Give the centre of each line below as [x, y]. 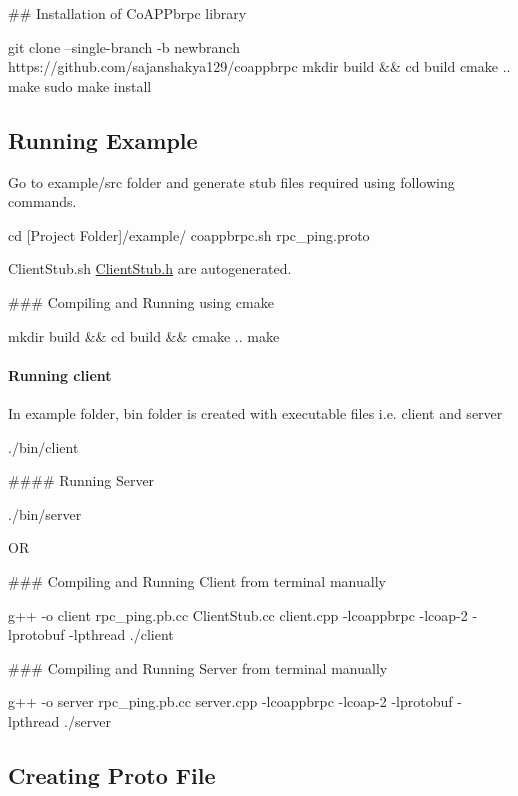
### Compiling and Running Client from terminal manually [197, 580]
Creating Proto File [112, 774]
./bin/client [43, 446]
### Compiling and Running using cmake [141, 301]
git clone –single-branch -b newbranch [124, 46]
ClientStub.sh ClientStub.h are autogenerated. [150, 268]
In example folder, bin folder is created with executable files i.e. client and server [255, 412]
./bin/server [45, 513]
